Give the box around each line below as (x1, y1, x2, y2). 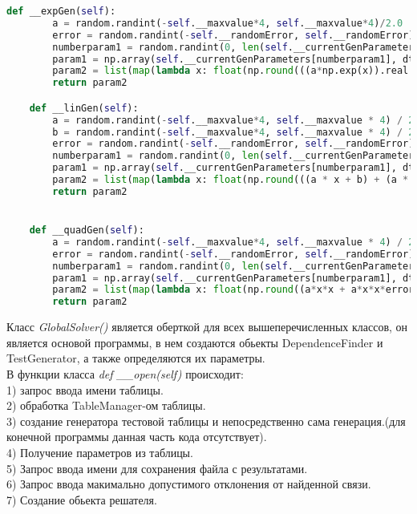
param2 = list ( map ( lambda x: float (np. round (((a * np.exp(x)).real (52, 65, 409, 77)
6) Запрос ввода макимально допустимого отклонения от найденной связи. (6, 476, 371, 492)
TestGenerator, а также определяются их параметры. (6, 350, 265, 366)
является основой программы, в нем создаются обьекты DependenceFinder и (6, 334, 383, 350)
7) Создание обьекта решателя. (6, 491, 157, 508)
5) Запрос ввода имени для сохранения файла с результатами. (6, 459, 308, 476)
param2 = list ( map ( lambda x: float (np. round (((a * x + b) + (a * (52, 174, 409, 186)
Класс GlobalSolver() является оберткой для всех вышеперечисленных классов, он (6, 318, 408, 335)
